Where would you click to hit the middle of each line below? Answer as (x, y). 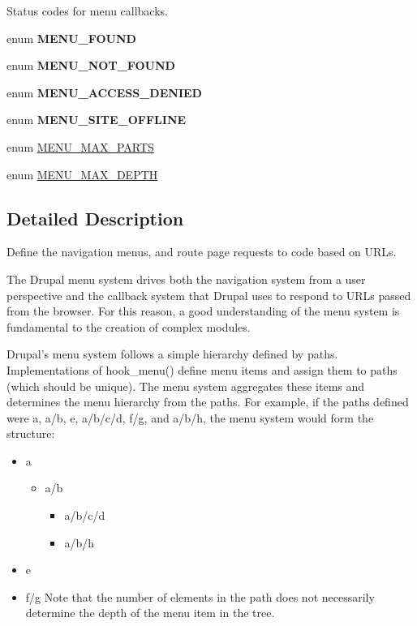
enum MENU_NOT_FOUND (91, 65)
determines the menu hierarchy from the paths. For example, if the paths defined (208, 402)
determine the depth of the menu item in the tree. (150, 613)
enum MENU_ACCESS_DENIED (104, 92)
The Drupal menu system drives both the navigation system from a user (186, 279)
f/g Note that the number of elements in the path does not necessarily (200, 596)
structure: (31, 433)
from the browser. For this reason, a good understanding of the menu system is (203, 311)
